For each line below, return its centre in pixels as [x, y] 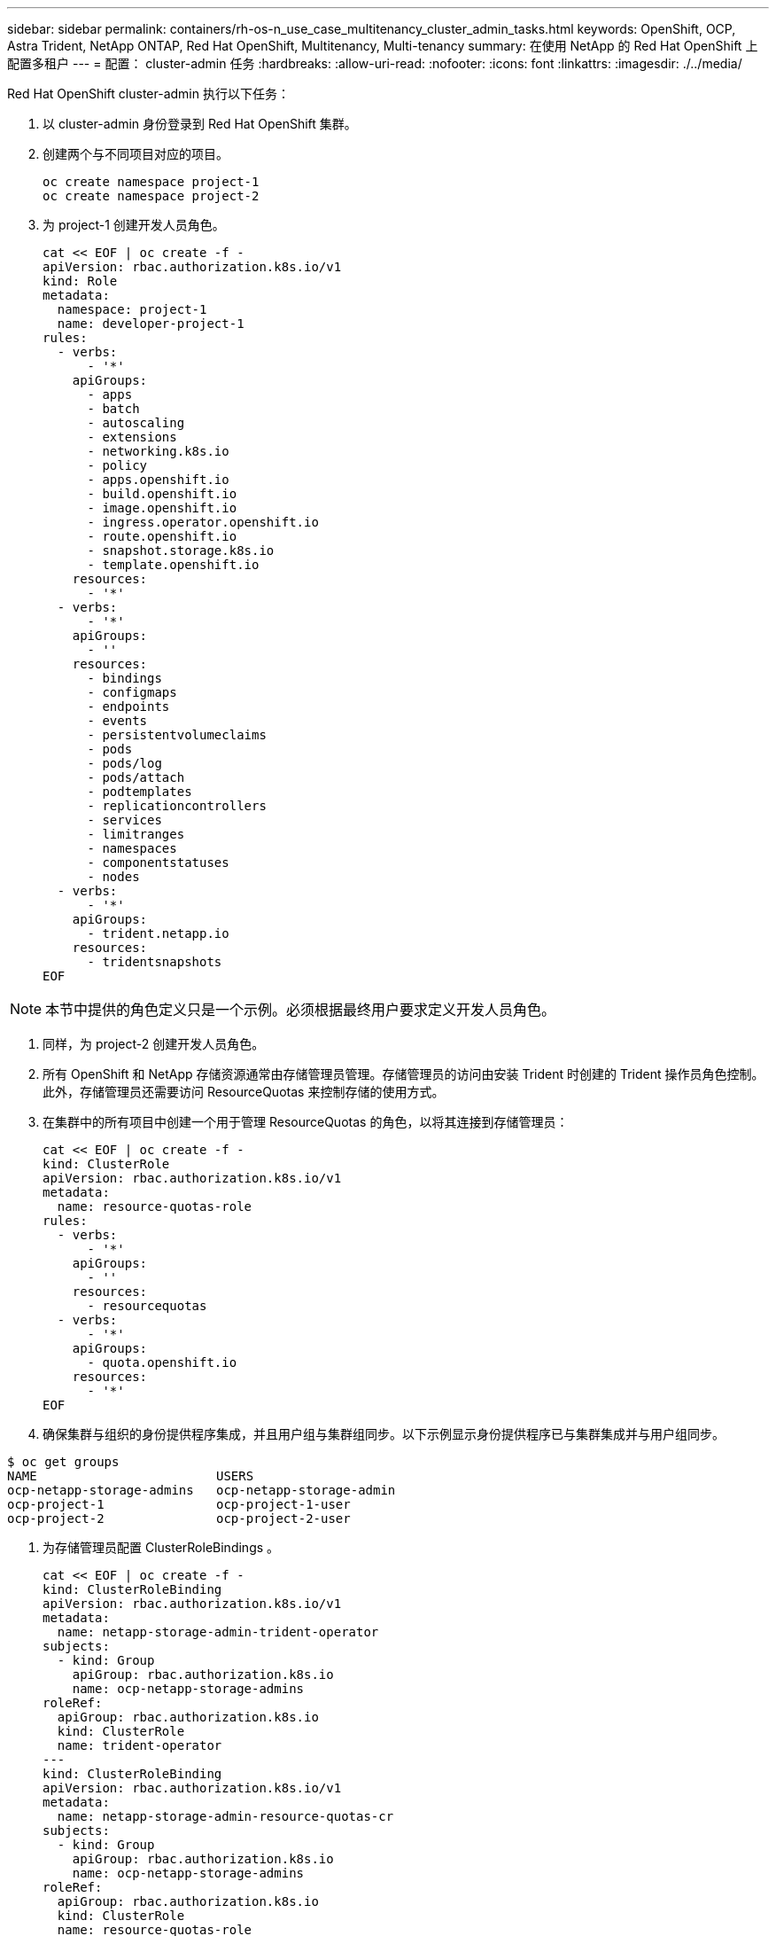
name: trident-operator [140, 1745]
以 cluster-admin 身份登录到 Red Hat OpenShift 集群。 [200, 124]
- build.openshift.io [162, 494]
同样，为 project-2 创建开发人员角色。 [154, 1044]
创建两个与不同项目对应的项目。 [136, 154]
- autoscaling [136, 423]
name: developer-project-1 [151, 324]
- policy [117, 465]
